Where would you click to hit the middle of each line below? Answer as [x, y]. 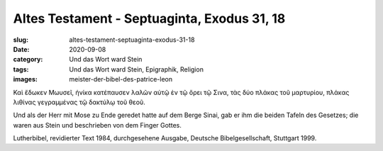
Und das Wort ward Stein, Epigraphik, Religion [136, 69]
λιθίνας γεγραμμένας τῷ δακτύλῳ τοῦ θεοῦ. [79, 102]
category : [28, 60]
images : [26, 79]
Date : [21, 49]
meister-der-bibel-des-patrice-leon [121, 79]
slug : [21, 40]
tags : [21, 69]
